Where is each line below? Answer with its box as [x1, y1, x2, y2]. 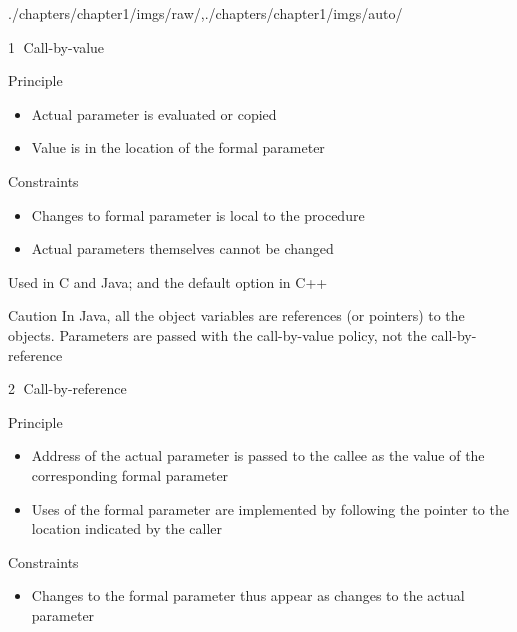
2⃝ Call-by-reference [8, 378, 127, 399]
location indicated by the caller [31, 518, 223, 539]
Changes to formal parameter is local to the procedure [31, 204, 365, 225]
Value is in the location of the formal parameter [31, 137, 325, 158]
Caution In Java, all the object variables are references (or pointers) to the [8, 305, 465, 326]
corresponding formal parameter [31, 464, 229, 485]
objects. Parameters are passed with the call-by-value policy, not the [8, 324, 427, 345]
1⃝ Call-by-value [8, 36, 105, 57]
